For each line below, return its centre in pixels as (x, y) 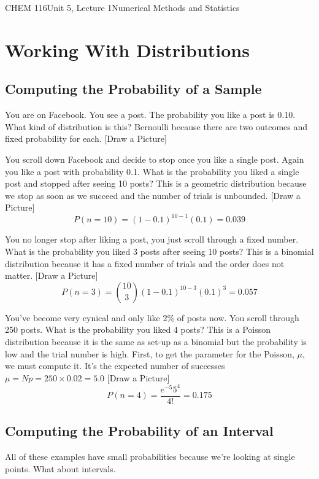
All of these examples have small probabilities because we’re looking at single (150, 457)
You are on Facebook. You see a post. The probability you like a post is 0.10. (150, 115)
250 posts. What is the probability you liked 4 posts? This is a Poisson (138, 329)
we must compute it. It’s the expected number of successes (115, 366)
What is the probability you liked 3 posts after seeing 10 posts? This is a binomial (159, 251)
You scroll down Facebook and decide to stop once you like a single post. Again (155, 159)
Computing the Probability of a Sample (133, 89)
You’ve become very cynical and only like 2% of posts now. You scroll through (152, 317)
